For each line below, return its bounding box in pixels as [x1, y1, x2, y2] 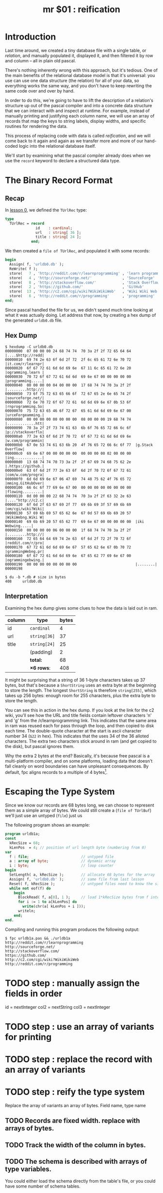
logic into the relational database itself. [18, 143, 96, 149]
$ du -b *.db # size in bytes [5, 575, 66, 579]
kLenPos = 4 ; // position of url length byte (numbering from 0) [9, 845, 147, 850]
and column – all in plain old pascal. [5, 58, 76, 63]
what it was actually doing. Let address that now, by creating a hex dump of [5, 312, 156, 318]
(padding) [30, 649, 53, 655]
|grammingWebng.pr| [5, 549, 45, 554]
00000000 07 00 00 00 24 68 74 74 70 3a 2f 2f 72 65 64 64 [5, 348, 131, 353]
